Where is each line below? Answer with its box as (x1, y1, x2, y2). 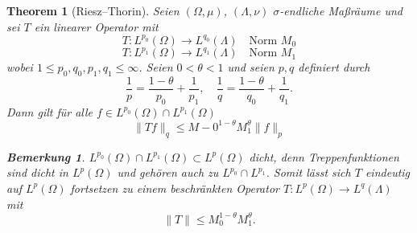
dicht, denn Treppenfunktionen (249, 148, 399, 165)
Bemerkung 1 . (6, 148, 85, 165)
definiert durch (298, 59, 370, 76)
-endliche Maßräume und (279, 2, 403, 18)
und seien (227, 59, 275, 76)
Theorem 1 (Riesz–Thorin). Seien (6, 2, 180, 18)
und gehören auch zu (117, 164, 219, 181)
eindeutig (365, 164, 411, 181)
